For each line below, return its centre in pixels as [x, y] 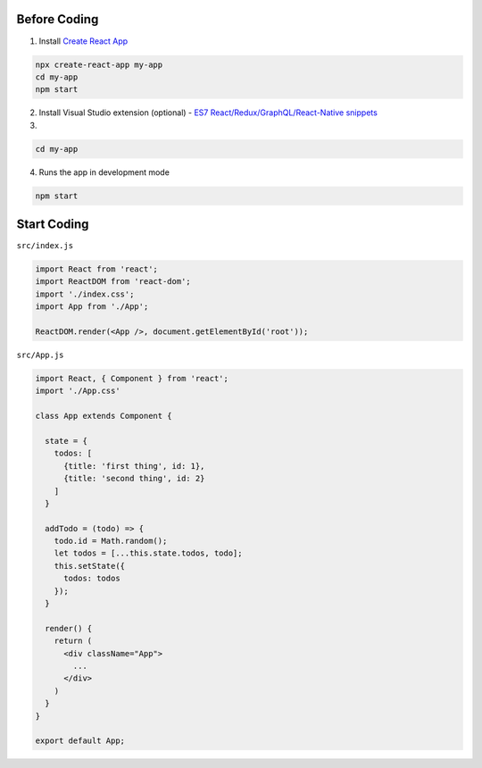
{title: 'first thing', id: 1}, [134, 466]
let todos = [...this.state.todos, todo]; [148, 553]
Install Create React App [83, 41]
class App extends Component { [104, 416]
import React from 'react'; [96, 269]
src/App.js [40, 355]
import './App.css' [78, 391]
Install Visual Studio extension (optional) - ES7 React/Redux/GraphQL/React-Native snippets [208, 113]
